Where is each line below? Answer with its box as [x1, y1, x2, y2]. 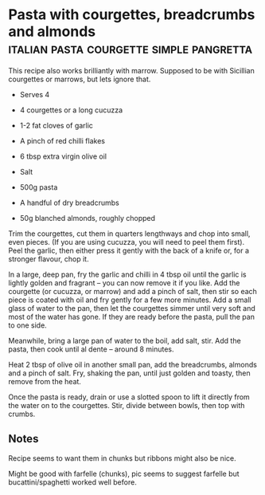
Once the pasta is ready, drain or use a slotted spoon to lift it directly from [8, 392, 251, 402]
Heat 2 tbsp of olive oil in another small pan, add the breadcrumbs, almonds [8, 359, 257, 369]
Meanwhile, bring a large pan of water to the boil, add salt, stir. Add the [8, 336, 241, 345]
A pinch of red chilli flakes [19, 136, 106, 145]
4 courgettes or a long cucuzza [19, 105, 123, 115]
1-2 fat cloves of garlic [19, 120, 94, 130]
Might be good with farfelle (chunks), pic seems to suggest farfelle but [8, 469, 240, 478]
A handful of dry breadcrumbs [19, 198, 119, 207]
